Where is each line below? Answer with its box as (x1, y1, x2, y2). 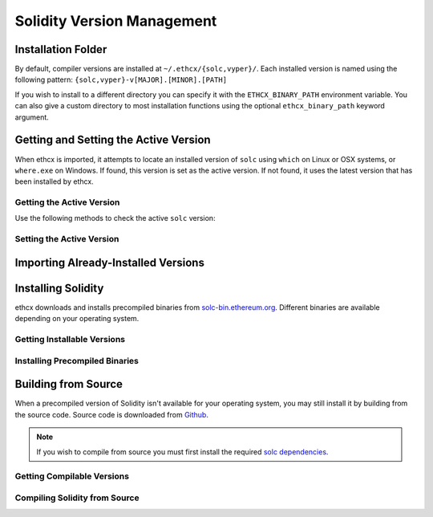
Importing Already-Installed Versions (14, 255, 204, 269)
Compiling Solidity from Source (14, 492, 140, 503)
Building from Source (14, 377, 123, 391)
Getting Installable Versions (14, 334, 126, 345)
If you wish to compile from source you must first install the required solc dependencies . (36, 446, 329, 457)
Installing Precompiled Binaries (14, 355, 140, 366)
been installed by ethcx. (14, 177, 94, 186)
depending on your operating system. (14, 314, 140, 324)
